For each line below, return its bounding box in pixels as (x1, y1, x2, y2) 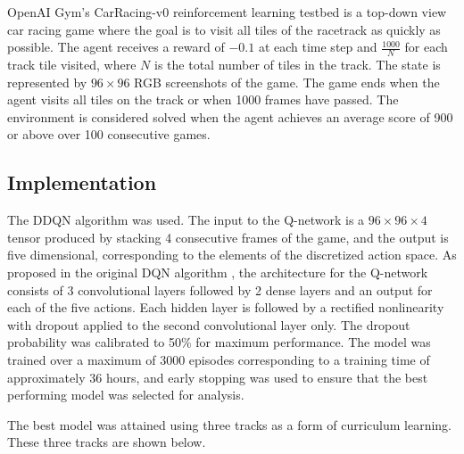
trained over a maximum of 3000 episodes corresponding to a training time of (7, 350, 430, 368)
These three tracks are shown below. (7, 433, 206, 451)
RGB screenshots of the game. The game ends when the (134, 72, 440, 91)
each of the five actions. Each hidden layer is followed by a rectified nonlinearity (7, 298, 444, 317)
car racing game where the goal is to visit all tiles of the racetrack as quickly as (7, 20, 441, 38)
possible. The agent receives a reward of (7, 37, 225, 56)
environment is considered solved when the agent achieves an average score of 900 (7, 107, 453, 126)
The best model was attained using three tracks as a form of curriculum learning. (7, 415, 452, 433)
